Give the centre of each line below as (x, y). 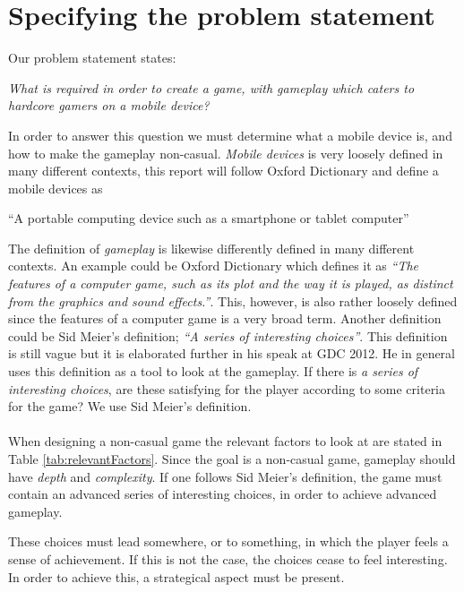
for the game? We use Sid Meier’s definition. (130, 406)
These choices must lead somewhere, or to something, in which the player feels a (228, 541)
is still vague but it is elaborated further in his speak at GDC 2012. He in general (232, 353)
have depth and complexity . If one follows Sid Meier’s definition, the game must (225, 476)
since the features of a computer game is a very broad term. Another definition (225, 318)
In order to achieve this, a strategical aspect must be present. (176, 576)
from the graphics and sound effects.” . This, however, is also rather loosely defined (233, 300)
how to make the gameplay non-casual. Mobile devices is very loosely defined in (226, 153)
